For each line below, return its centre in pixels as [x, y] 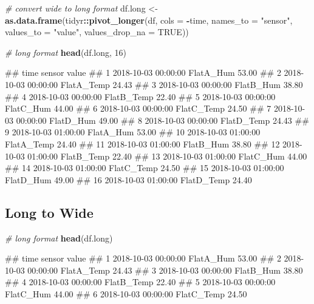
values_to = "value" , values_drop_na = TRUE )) [97, 32]
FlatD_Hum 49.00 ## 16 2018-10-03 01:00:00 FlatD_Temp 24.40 [128, 179]
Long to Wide [49, 212]
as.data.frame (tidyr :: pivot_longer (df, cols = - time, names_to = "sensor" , [149, 20]
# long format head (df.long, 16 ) [66, 52]
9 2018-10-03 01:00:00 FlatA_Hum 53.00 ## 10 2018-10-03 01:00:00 [133, 132]
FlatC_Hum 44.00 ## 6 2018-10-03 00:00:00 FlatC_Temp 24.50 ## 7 [138, 108]
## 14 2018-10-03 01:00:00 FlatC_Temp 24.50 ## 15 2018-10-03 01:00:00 [145, 168]
